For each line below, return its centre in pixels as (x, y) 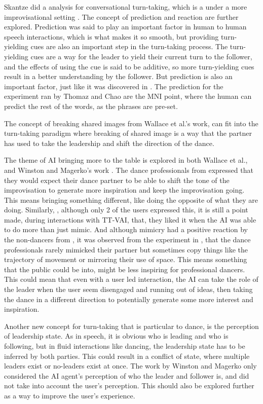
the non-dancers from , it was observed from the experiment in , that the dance (127, 240)
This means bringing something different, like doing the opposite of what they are (131, 199)
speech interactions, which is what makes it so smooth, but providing (111, 36)
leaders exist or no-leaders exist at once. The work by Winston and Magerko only (130, 366)
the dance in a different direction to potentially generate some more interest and (129, 299)
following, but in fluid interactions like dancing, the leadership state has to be (125, 346)
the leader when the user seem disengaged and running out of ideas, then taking (128, 289)
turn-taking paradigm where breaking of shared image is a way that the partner (128, 133)
